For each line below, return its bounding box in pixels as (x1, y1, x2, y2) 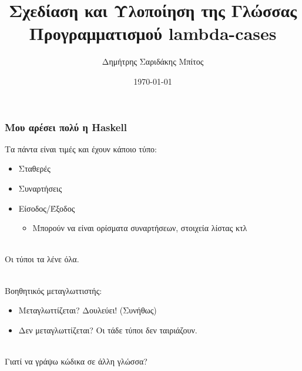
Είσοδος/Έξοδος (18, 202, 75, 214)
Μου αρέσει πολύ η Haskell (5, 119, 127, 134)
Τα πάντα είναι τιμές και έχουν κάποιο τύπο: (5, 142, 157, 155)
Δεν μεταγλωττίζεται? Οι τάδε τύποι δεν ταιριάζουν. (18, 323, 197, 336)
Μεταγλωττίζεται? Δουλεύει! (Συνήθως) (18, 304, 157, 316)
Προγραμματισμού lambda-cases (29, 21, 277, 45)
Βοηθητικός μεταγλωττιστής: (5, 284, 102, 296)
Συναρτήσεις (18, 182, 62, 194)
